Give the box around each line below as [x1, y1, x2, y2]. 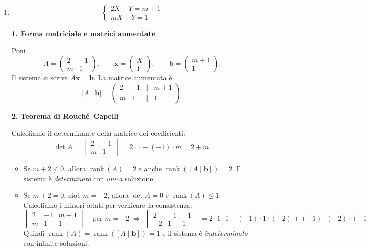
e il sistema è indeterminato [162, 228, 248, 238]
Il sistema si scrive [11, 72, 68, 83]
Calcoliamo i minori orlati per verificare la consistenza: [23, 199, 192, 210]
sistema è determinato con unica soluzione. [23, 173, 155, 183]
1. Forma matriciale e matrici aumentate [11, 28, 156, 38]
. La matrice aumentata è [93, 72, 172, 83]
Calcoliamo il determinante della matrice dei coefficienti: [11, 128, 185, 138]
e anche [138, 163, 162, 173]
